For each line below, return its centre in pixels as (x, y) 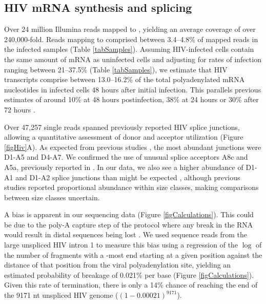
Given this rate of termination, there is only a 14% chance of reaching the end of (131, 285)
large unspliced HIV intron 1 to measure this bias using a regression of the (121, 245)
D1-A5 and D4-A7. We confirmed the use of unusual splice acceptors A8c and (126, 157)
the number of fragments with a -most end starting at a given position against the (133, 254)
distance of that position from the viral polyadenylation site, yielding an (118, 265)
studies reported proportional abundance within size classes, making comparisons (131, 187)
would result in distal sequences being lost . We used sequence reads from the (126, 234)
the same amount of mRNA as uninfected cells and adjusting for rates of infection (133, 59)
